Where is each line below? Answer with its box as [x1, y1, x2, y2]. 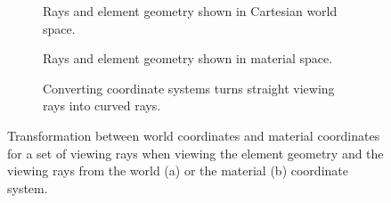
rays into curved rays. [43, 96, 161, 115]
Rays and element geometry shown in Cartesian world [43, 2, 338, 20]
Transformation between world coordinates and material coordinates [7, 126, 380, 144]
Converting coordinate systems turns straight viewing [43, 78, 335, 97]
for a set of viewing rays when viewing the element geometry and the [7, 143, 384, 162]
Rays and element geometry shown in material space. [43, 49, 333, 68]
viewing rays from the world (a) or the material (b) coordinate [7, 161, 348, 180]
